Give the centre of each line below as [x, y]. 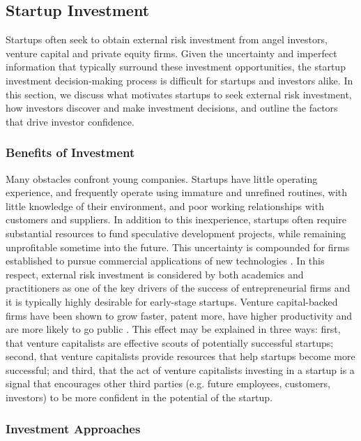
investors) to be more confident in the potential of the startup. [139, 397]
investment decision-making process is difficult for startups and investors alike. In [179, 80]
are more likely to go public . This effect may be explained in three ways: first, [173, 329]
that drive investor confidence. [70, 121]
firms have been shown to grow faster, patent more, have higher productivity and [179, 315]
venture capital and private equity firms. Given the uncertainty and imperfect [171, 53]
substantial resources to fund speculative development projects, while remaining [176, 233]
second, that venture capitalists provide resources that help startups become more [180, 356]
